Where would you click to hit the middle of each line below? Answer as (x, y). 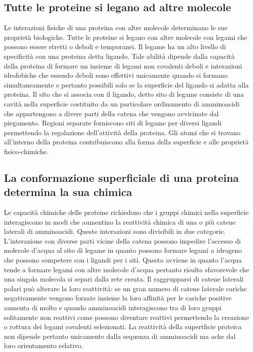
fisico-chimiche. (26, 151)
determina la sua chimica (68, 192)
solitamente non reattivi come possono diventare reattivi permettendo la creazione (126, 317)
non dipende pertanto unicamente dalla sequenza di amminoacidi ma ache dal (120, 336)
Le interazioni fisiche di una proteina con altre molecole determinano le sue (116, 27)
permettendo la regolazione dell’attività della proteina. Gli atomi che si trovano (122, 132)
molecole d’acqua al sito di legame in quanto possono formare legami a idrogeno (123, 250)
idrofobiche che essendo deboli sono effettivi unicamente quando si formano (116, 75)
